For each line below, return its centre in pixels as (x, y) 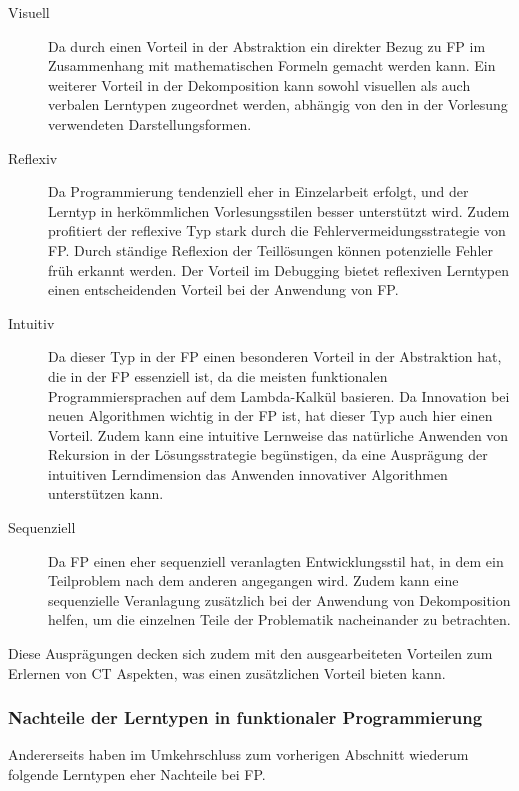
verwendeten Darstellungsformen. (150, 123)
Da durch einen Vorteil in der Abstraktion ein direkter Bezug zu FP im (267, 45)
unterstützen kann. (106, 493)
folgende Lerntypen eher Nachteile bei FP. (137, 774)
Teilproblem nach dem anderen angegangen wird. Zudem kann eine (253, 580)
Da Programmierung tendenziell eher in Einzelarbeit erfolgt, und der (258, 191)
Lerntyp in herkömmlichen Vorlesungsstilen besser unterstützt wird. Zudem (279, 210)
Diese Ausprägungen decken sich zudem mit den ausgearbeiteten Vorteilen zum (250, 653)
